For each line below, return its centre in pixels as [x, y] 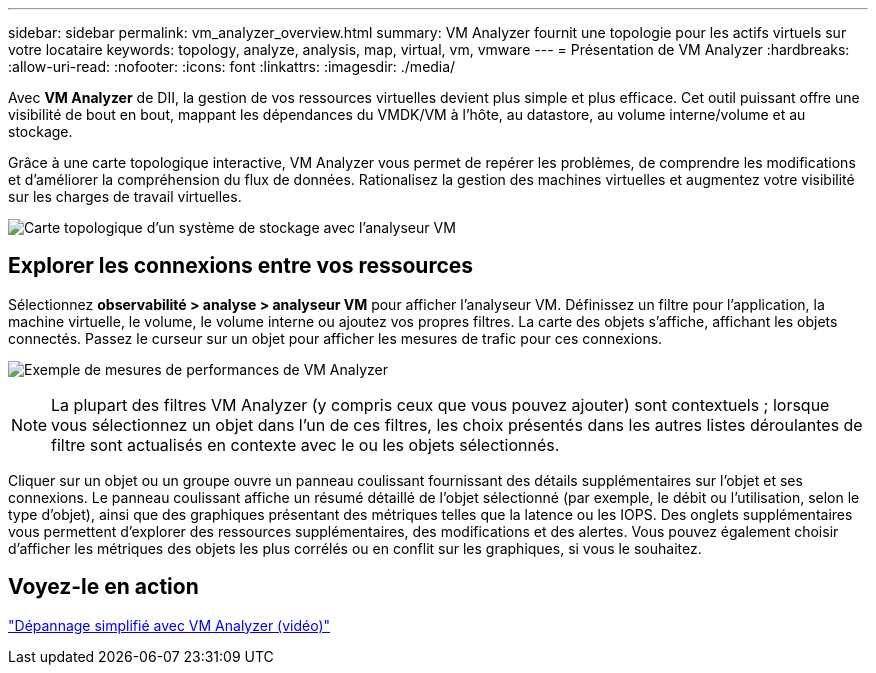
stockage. [40, 131]
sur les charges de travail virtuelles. [125, 196]
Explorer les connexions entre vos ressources [241, 266]
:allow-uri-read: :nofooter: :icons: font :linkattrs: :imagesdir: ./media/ [232, 66]
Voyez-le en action [103, 587]
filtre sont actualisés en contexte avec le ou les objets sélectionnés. [305, 444]
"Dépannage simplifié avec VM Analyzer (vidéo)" [169, 625]
